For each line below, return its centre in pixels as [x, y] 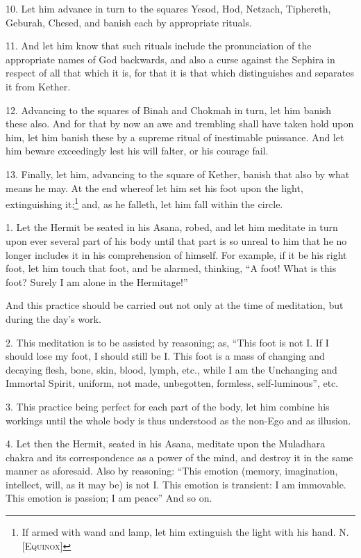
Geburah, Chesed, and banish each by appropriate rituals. [129, 22]
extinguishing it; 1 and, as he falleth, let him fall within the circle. [144, 203]
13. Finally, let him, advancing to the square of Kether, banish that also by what [178, 174]
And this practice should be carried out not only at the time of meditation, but [175, 305]
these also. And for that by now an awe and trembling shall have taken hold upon [180, 123]
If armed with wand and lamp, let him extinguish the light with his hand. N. [185, 532]
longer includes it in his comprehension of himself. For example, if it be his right [176, 254]
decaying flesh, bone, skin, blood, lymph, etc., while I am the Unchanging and [171, 369]
